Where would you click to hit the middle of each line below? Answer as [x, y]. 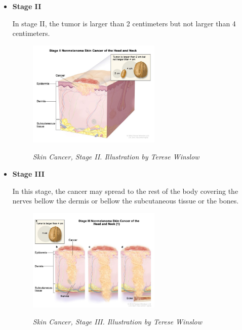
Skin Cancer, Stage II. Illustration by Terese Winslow [116, 157]
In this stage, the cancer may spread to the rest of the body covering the [125, 191]
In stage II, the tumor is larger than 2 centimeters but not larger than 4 [124, 23]
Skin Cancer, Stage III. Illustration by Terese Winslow [117, 322]
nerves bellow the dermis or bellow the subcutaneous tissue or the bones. [126, 201]
